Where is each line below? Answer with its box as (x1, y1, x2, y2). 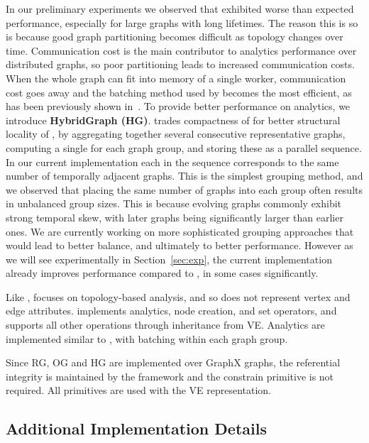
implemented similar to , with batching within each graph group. (6, 331, 288, 346)
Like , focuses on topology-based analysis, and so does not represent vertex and (6, 289, 351, 304)
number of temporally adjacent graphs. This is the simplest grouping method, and (6, 168, 363, 183)
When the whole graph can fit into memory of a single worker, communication (6, 70, 346, 85)
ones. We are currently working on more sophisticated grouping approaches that (6, 224, 354, 239)
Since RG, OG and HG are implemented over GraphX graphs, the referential (6, 355, 341, 370)
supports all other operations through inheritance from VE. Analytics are (6, 317, 325, 332)
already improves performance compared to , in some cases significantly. (6, 266, 319, 280)
